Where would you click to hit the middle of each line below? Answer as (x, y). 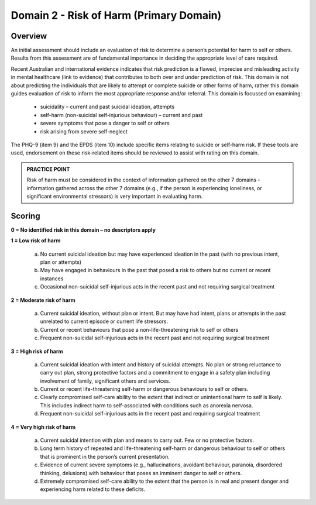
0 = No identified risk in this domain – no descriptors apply (83, 230)
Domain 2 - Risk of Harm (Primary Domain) (116, 15)
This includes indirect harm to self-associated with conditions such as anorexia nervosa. (147, 405)
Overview (29, 36)
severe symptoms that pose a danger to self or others (105, 123)
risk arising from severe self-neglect (84, 131)
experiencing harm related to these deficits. (93, 489)
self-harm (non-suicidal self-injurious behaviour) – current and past (121, 115)
